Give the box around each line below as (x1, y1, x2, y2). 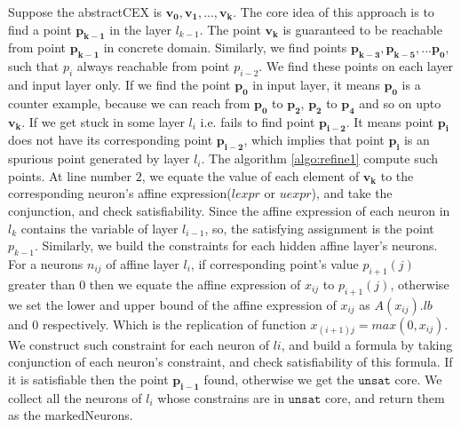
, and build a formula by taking (281, 335, 453, 353)
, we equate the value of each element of (141, 166, 360, 185)
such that (8, 57, 60, 75)
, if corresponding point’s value (190, 254, 359, 273)
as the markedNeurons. (8, 406, 133, 424)
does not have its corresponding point (8, 130, 213, 149)
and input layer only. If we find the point (8, 75, 231, 93)
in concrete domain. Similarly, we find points (103, 38, 347, 57)
